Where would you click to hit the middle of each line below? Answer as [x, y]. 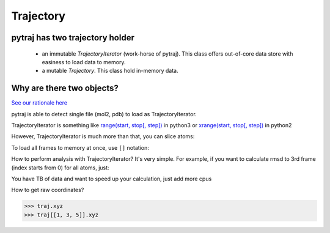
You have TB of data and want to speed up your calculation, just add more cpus [112, 179]
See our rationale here [39, 103]
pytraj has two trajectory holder [73, 38]
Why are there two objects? [65, 88]
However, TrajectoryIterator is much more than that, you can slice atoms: [103, 136]
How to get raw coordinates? [48, 190]
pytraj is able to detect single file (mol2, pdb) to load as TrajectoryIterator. [104, 114]
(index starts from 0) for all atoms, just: [60, 168]
